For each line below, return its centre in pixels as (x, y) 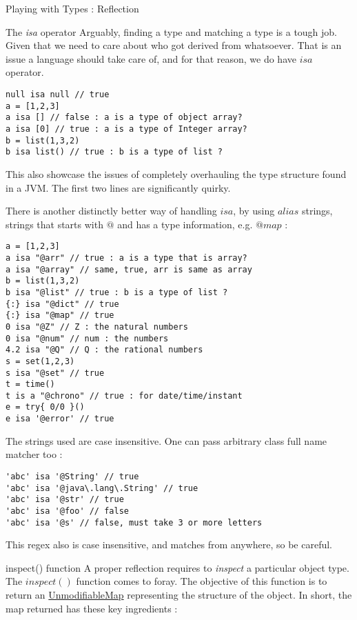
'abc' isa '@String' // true (72, 476)
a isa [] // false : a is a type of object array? (124, 118)
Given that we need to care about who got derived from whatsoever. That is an (174, 45)
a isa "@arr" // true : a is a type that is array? (126, 258)
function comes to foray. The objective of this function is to (202, 581)
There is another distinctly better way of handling (111, 211)
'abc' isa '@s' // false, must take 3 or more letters (134, 522)
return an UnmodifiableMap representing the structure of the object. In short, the (179, 595)
